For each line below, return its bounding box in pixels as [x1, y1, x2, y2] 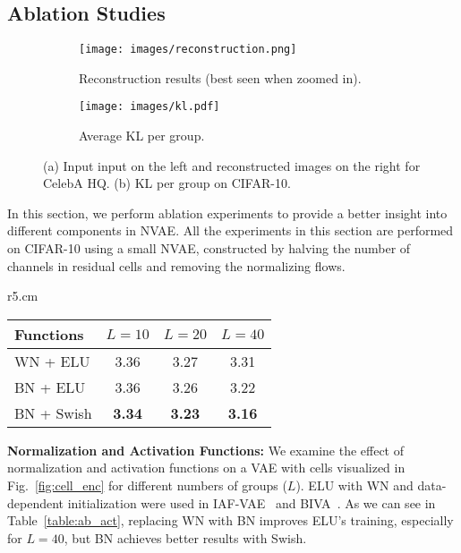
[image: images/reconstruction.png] [79, 43, 297, 56]
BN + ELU [14, 376, 86, 397]
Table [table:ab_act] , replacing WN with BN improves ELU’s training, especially [7, 511, 454, 530]
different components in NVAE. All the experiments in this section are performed [7, 221, 454, 240]
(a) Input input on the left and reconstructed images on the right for [43, 156, 421, 174]
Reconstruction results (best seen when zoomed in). [79, 68, 362, 87]
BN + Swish [14, 402, 92, 423]
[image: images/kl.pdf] [79, 100, 220, 114]
